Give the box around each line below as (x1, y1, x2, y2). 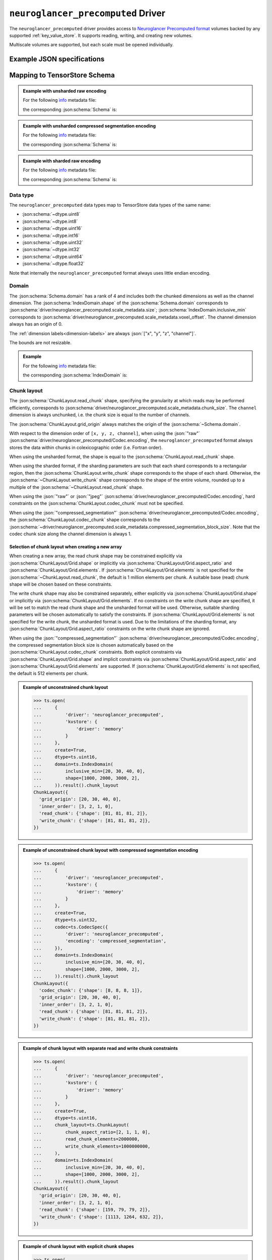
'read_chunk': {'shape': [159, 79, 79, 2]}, (38, 1207, 151, 1213)
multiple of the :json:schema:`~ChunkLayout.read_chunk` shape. (9, 484, 144, 490)
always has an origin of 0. (9, 321, 63, 327)
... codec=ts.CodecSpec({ (33, 924, 108, 930)
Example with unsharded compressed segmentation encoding (23, 122, 156, 129)
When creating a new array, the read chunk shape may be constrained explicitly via (9, 553, 182, 559)
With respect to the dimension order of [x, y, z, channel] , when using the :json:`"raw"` (9, 430, 200, 436)
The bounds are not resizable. (9, 340, 72, 346)
